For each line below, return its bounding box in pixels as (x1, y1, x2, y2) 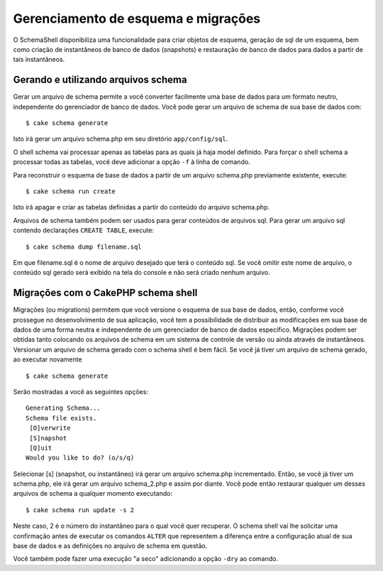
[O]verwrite (29, 424, 71, 433)
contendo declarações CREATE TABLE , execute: (13, 226, 154, 234)
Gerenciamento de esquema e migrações (13, 11, 261, 26)
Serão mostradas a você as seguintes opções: (13, 387, 149, 396)
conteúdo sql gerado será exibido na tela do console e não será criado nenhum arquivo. (13, 268, 270, 277)
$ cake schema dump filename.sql (26, 242, 142, 251)
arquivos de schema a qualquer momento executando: (13, 489, 173, 498)
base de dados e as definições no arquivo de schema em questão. (13, 542, 208, 550)
